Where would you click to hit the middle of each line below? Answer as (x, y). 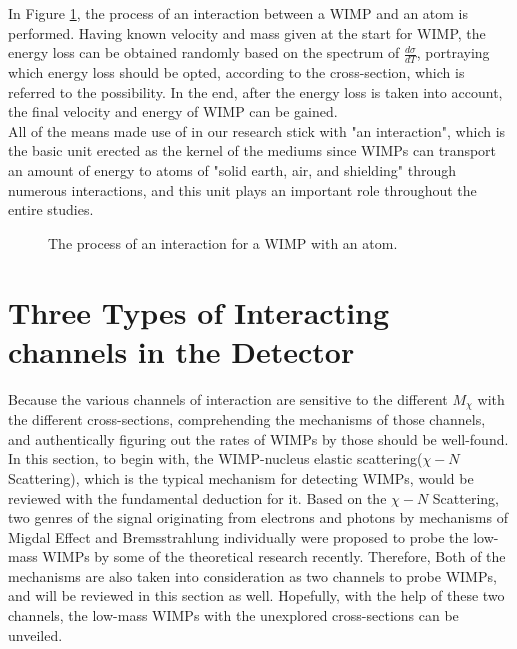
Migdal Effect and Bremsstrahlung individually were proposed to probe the (238, 536)
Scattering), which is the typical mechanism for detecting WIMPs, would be (241, 477)
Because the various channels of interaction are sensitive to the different (228, 398)
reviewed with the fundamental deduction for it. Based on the (197, 497)
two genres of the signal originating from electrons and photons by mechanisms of (258, 517)
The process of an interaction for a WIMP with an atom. (223, 242)
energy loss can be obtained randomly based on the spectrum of (204, 52)
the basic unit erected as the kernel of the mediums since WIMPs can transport (252, 150)
